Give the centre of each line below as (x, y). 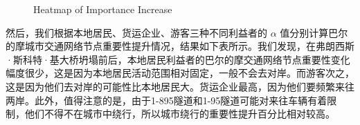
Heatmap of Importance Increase (103, 9)
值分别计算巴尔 (314, 32)
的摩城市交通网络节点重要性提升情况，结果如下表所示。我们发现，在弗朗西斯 (180, 46)
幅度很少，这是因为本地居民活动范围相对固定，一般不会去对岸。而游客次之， (180, 73)
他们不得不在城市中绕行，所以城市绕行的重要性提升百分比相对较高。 (180, 114)
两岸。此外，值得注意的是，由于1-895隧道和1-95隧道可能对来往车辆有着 (166, 100)
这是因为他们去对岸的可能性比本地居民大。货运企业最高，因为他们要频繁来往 (180, 86)
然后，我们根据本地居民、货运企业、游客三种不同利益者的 (136, 32)
